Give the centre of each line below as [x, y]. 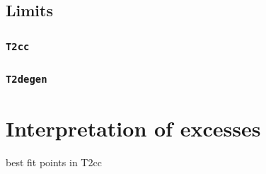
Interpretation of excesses [133, 128]
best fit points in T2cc [54, 162]
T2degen [27, 80]
